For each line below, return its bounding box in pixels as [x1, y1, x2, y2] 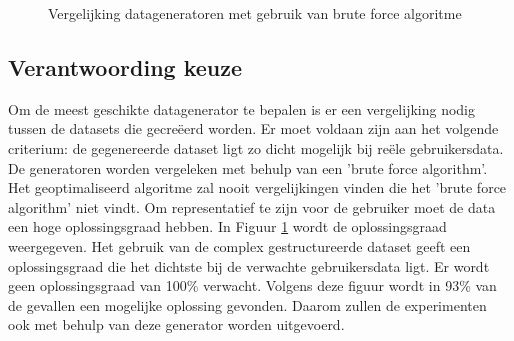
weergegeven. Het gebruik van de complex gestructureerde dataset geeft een [8, 235, 471, 256]
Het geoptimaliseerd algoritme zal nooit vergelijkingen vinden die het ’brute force [8, 177, 507, 198]
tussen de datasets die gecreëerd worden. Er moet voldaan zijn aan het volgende [8, 118, 499, 139]
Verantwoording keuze [8, 51, 243, 82]
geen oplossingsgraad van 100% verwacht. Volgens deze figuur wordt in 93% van [8, 275, 497, 296]
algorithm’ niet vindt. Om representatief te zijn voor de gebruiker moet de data [8, 196, 496, 217]
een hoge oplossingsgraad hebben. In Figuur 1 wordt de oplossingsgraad [8, 216, 447, 237]
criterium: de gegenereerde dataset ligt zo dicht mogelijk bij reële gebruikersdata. [8, 137, 504, 158]
